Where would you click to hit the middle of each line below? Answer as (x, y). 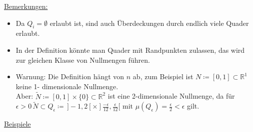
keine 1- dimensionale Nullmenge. (67, 86)
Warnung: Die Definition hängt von (70, 76)
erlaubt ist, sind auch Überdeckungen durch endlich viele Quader (149, 23)
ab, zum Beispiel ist (163, 76)
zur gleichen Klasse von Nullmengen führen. (83, 60)
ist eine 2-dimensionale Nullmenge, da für (171, 96)
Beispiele (17, 124)
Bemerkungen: (26, 6)
